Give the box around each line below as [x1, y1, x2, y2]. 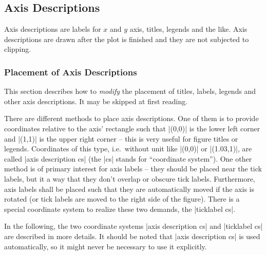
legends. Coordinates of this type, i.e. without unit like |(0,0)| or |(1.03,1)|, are [4, 143, 252, 154]
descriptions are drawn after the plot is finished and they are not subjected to [4, 33, 249, 44]
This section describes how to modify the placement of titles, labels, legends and [4, 86, 256, 96]
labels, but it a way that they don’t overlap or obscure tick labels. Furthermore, [4, 173, 255, 184]
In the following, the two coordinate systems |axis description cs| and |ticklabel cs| [4, 221, 263, 231]
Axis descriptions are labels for [4, 24, 101, 34]
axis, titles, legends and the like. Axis [129, 24, 248, 34]
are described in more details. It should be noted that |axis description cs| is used [4, 230, 260, 241]
